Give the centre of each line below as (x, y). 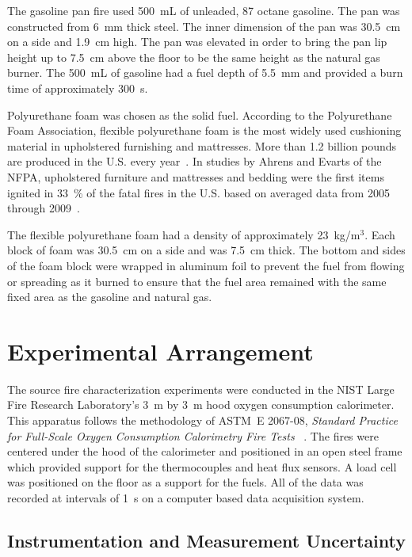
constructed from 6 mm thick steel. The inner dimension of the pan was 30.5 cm (204, 26)
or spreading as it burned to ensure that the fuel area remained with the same (197, 281)
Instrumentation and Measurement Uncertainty (207, 540)
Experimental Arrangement (160, 351)
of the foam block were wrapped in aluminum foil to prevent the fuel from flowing (206, 265)
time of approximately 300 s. (78, 88)
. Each (380, 234)
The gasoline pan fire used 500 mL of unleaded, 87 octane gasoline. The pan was (204, 10)
